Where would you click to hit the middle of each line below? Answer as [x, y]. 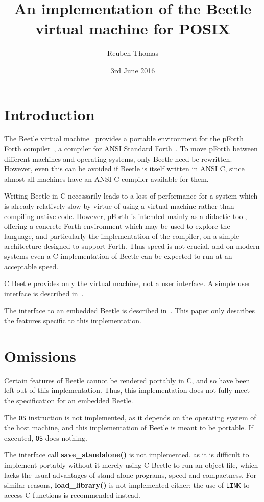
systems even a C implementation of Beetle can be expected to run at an [118, 256]
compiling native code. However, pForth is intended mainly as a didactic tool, [126, 216]
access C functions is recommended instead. [72, 495]
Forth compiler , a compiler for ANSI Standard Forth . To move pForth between [131, 149]
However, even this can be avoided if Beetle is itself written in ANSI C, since [124, 169]
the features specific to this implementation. [73, 320]
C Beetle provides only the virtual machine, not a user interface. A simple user [127, 283]
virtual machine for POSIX [133, 28]
